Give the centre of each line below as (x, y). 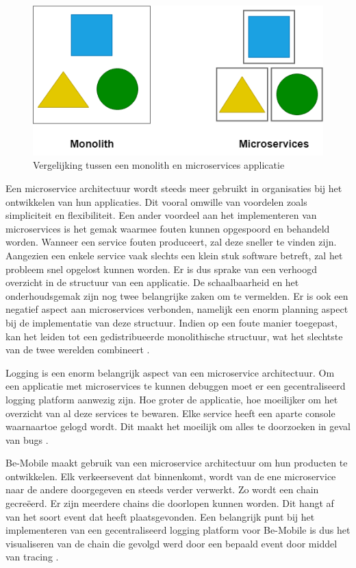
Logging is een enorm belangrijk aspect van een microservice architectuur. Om (170, 372)
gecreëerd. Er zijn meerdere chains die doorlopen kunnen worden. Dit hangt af (170, 503)
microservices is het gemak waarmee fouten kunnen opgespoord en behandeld (168, 228)
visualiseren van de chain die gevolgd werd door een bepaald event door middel (171, 543)
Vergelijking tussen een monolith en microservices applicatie (159, 165)
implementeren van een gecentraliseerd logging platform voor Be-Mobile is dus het (178, 530)
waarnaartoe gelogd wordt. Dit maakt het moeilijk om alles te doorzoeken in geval (178, 426)
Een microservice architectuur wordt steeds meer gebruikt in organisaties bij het (174, 188)
